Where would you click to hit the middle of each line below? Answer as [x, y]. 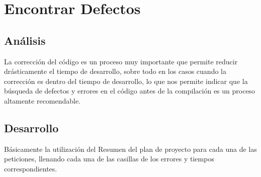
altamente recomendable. [42, 100]
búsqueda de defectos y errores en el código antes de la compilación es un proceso [130, 91]
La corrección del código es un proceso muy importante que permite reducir [121, 61]
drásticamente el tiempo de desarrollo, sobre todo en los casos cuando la [115, 71]
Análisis [25, 40]
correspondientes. [31, 168]
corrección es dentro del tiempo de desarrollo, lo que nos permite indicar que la [126, 81]
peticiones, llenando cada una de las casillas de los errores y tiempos [109, 159]
